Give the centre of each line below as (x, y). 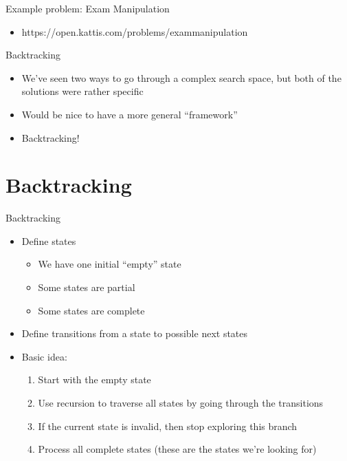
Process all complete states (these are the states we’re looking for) (177, 449)
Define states (49, 240)
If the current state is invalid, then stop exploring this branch (168, 426)
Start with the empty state (94, 379)
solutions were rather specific (82, 91)
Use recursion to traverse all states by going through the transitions (181, 403)
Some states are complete (91, 310)
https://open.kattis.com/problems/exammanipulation (135, 31)
